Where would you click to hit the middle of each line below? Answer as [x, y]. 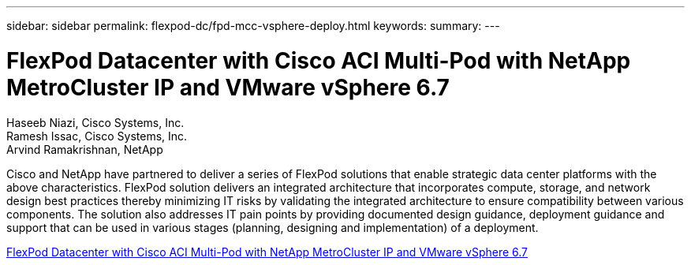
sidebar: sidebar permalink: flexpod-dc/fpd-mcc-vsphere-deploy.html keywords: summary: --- [253, 26]
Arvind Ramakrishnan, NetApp [85, 149]
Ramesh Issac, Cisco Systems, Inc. [97, 136]
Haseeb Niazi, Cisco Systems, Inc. [95, 122]
